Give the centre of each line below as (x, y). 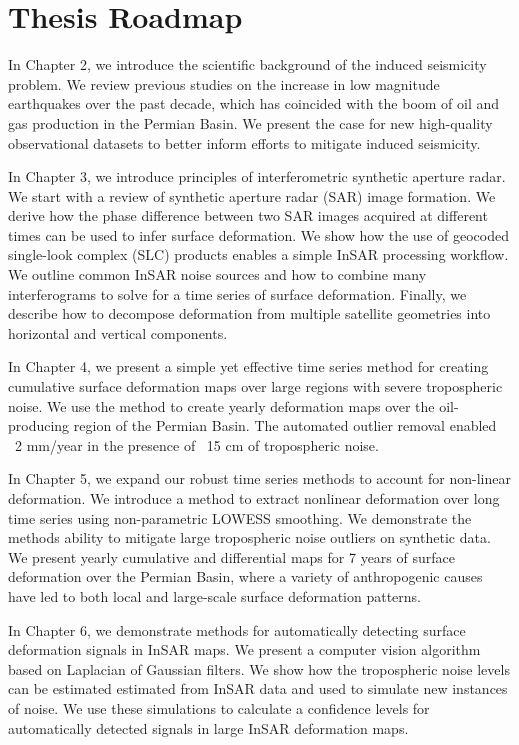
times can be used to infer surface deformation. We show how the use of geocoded (258, 234)
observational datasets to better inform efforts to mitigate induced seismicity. (244, 142)
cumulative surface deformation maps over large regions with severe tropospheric (255, 386)
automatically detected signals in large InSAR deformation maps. (208, 727)
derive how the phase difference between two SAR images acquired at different (248, 215)
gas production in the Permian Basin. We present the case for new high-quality (250, 122)
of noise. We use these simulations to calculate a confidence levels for (219, 707)
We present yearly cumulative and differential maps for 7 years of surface (231, 556)
